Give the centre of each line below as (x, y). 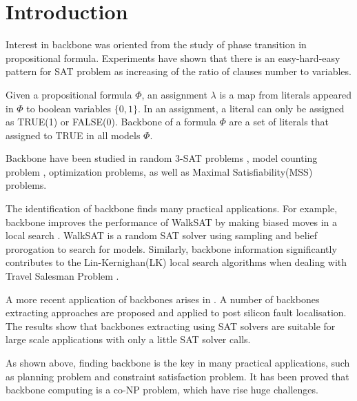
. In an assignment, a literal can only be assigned (241, 108)
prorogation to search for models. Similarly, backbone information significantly (171, 248)
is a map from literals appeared (285, 94)
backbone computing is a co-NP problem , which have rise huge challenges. (162, 390)
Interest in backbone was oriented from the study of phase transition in (156, 44)
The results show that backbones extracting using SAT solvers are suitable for (171, 326)
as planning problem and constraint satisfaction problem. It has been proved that (177, 376)
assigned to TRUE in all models (73, 135)
